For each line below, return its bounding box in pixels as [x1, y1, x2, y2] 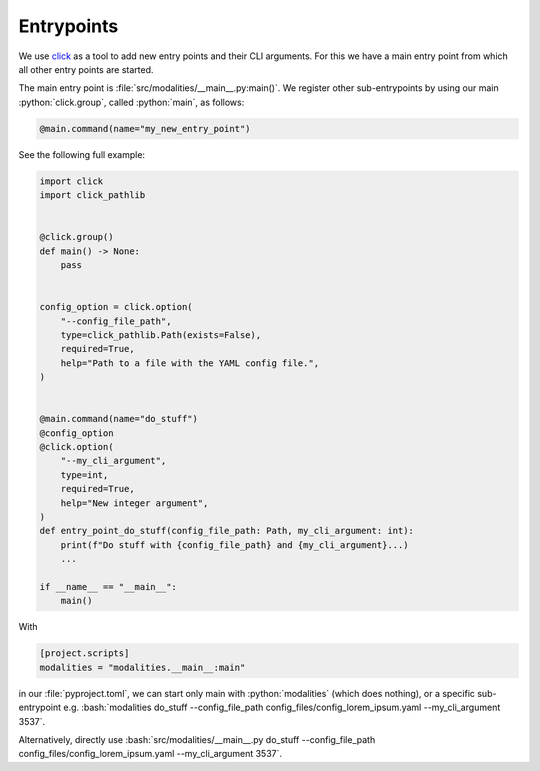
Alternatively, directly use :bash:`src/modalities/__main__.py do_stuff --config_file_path [18, 733, 376, 745]
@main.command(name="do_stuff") [39, 413, 199, 425]
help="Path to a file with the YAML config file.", [60, 357, 320, 369]
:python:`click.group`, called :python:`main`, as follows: [18, 96, 245, 108]
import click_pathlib [39, 190, 146, 201]
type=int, [60, 469, 109, 480]
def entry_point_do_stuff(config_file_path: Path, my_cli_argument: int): [39, 525, 415, 537]
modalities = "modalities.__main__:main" [39, 661, 246, 673]
